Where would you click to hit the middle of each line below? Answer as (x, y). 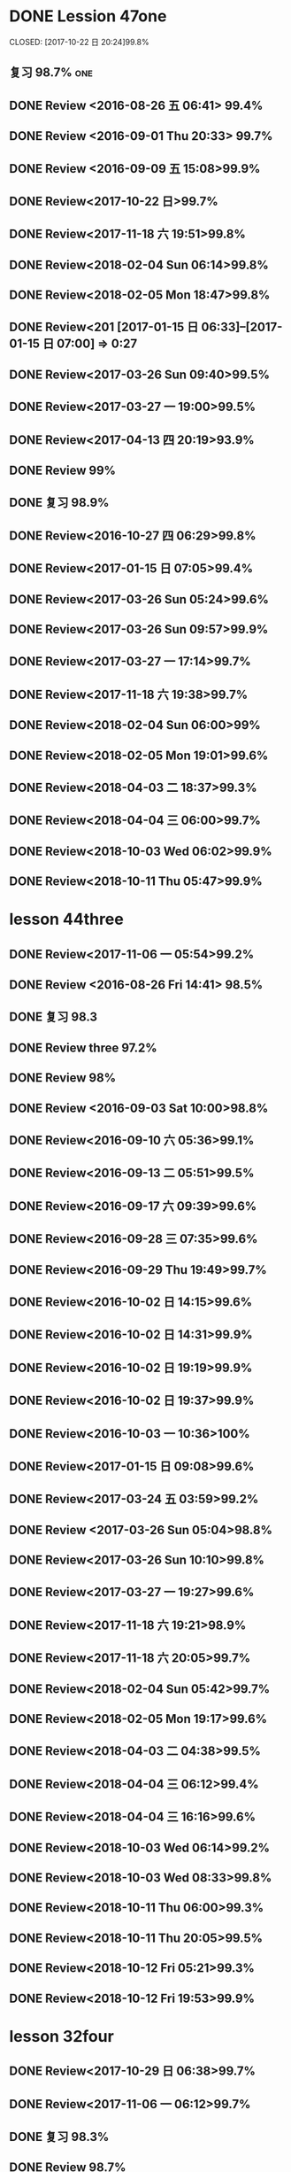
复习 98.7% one (51, 73)
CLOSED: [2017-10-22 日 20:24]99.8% (79, 42)
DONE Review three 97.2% (83, 1047)
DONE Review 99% (63, 471)
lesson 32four (62, 2036)
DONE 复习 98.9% (59, 503)
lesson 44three (66, 919)
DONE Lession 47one (88, 16)
